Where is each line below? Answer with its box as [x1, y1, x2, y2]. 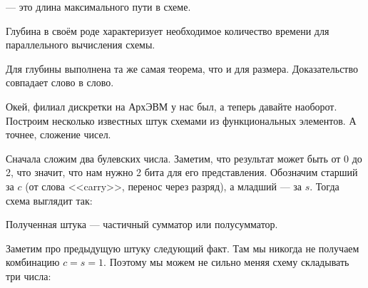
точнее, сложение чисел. [6, 127, 111, 142]
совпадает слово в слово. [6, 75, 114, 90]
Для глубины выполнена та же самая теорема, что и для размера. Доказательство [6, 61, 358, 76]
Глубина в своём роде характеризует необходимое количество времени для [6, 23, 329, 38]
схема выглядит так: [6, 192, 93, 207]
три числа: [6, 268, 51, 283]
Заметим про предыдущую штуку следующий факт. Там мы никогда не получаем [6, 240, 359, 255]
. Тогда [310, 178, 339, 193]
